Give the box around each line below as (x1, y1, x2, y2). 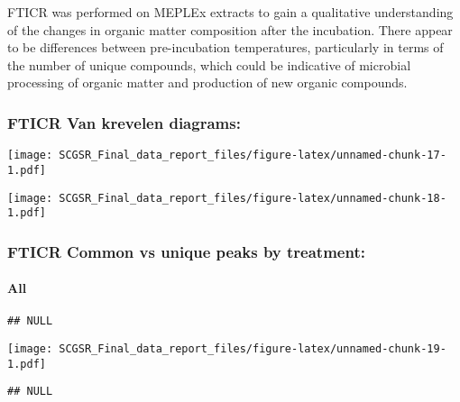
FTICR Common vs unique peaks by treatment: (7, 240, 365, 262)
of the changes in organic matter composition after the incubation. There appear (7, 20, 453, 39)
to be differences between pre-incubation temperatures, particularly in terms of (7, 38, 444, 57)
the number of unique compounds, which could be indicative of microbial (7, 55, 411, 74)
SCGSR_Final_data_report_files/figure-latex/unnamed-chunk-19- (59, 343, 446, 356)
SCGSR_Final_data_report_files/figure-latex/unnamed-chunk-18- (59, 191, 446, 205)
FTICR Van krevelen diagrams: (7, 111, 241, 133)
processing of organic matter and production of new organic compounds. (7, 73, 408, 92)
